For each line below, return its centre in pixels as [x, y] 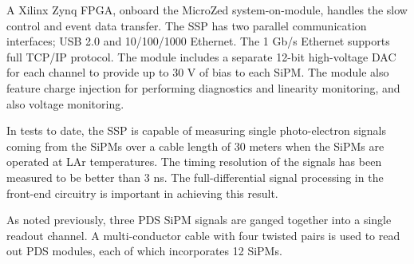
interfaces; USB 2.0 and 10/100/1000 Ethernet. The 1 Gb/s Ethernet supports [198, 41]
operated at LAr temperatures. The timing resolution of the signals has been [194, 162]
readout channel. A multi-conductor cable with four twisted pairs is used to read [203, 235]
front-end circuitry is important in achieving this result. [142, 193]
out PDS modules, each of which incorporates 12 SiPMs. [144, 251]
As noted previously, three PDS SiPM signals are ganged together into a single [199, 220]
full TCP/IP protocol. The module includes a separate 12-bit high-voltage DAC [201, 56]
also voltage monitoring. [65, 103]
